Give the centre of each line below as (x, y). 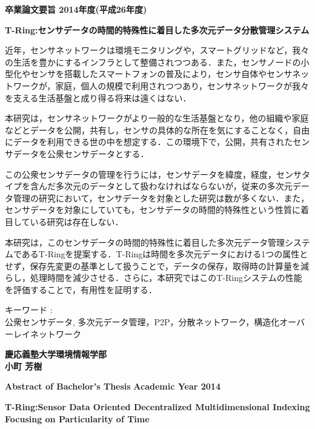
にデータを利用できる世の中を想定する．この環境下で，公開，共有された (149, 142)
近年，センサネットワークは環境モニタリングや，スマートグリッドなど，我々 (157, 50)
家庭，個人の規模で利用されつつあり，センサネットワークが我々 (182, 85)
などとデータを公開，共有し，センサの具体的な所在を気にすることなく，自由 (157, 130)
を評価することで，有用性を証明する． (81, 289)
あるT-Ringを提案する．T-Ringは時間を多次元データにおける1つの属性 (161, 254)
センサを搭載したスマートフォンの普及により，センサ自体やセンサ (161, 74)
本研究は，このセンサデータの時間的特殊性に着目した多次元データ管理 (145, 242)
